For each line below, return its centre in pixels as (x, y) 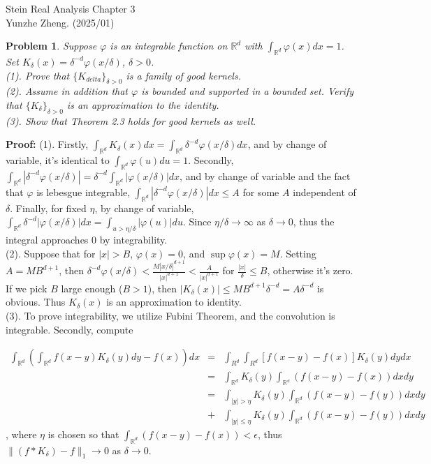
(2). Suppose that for (51, 253)
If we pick (27, 288)
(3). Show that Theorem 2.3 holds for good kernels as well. (131, 120)
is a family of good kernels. (183, 75)
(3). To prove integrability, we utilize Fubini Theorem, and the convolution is (170, 316)
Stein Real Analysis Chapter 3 (71, 8)
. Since (197, 222)
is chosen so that (83, 434)
